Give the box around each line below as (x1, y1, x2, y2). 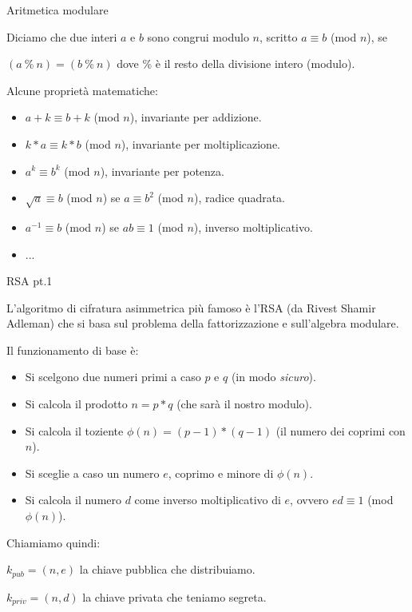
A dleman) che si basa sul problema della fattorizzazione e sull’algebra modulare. (6, 315, 399, 332)
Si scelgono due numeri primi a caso (25, 368, 201, 385)
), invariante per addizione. (129, 109, 262, 125)
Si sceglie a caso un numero (25, 464, 160, 481)
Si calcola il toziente (25, 422, 124, 439)
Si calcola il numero (25, 491, 122, 508)
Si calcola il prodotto (25, 395, 128, 412)
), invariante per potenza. (100, 162, 224, 179)
